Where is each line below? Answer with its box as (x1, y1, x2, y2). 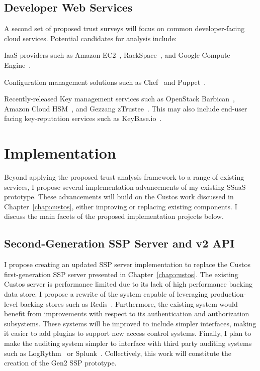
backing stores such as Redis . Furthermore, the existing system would (20, 298, 238, 309)
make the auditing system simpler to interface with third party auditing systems (4, 338, 252, 348)
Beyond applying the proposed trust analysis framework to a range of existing (4, 172, 244, 182)
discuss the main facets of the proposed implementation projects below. (4, 211, 224, 221)
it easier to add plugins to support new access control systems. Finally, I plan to (4, 328, 251, 338)
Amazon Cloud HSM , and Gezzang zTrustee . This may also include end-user (4, 103, 247, 113)
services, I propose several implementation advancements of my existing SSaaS (4, 181, 246, 192)
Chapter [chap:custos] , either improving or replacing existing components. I (4, 201, 237, 211)
